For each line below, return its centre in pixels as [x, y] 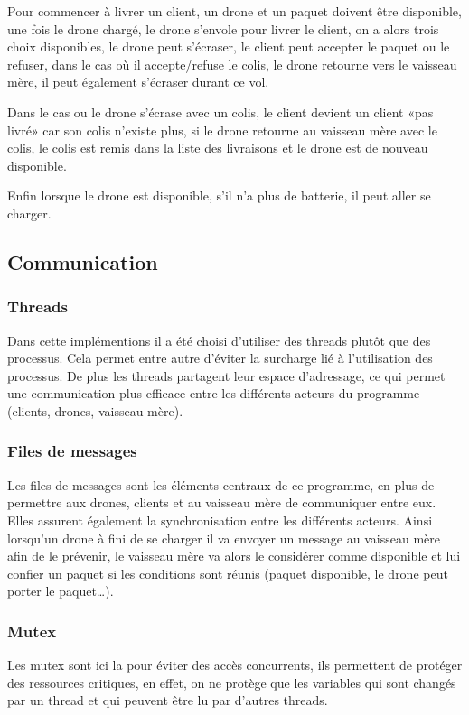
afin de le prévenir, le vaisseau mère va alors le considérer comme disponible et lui [234, 556]
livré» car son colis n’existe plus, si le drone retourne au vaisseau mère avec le [222, 130]
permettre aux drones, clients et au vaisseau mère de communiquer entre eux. [222, 502]
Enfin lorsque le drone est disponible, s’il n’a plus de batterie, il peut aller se [219, 195]
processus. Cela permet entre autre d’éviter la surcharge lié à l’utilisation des [220, 358]
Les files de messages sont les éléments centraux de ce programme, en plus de [221, 484]
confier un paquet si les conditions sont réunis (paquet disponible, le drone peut [228, 573]
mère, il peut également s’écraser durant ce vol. [138, 82]
